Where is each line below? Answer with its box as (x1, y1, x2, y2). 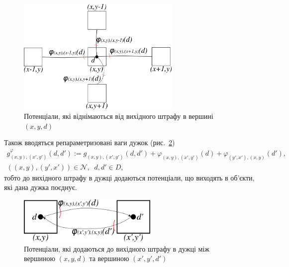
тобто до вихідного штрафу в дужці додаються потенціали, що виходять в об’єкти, (4, 172, 255, 182)
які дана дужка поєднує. (4, 182, 77, 192)
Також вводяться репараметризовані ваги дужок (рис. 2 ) (4, 137, 175, 148)
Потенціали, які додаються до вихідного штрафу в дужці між (24, 243, 209, 254)
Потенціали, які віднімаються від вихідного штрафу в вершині (24, 111, 213, 121)
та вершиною (89, 253, 129, 264)
